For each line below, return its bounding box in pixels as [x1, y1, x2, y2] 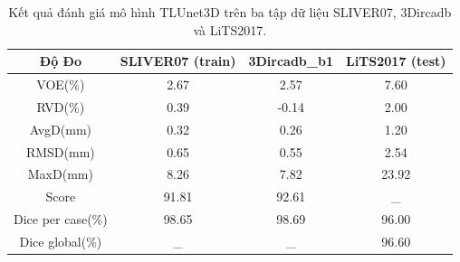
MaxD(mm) [27, 164, 93, 183]
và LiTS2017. [193, 20, 267, 39]
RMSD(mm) [25, 142, 95, 161]
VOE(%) [36, 75, 85, 94]
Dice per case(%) [14, 210, 108, 229]
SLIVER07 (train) [120, 51, 236, 70]
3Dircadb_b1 [248, 51, 333, 70]
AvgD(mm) [29, 119, 91, 138]
